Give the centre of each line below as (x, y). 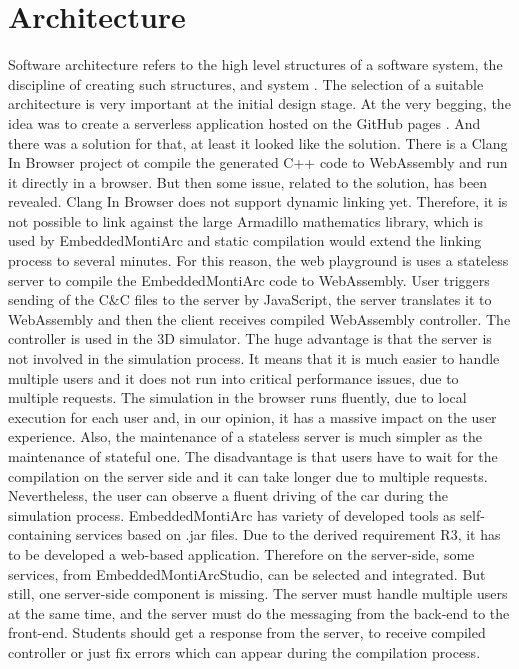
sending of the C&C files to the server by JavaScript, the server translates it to (250, 299)
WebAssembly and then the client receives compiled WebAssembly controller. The (259, 318)
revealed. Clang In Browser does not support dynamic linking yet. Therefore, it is (258, 201)
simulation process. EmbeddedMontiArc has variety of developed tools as (232, 514)
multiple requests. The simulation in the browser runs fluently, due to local (237, 397)
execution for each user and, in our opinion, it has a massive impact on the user (252, 416)
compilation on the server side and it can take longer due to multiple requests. (248, 475)
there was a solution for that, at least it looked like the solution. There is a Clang (258, 142)
